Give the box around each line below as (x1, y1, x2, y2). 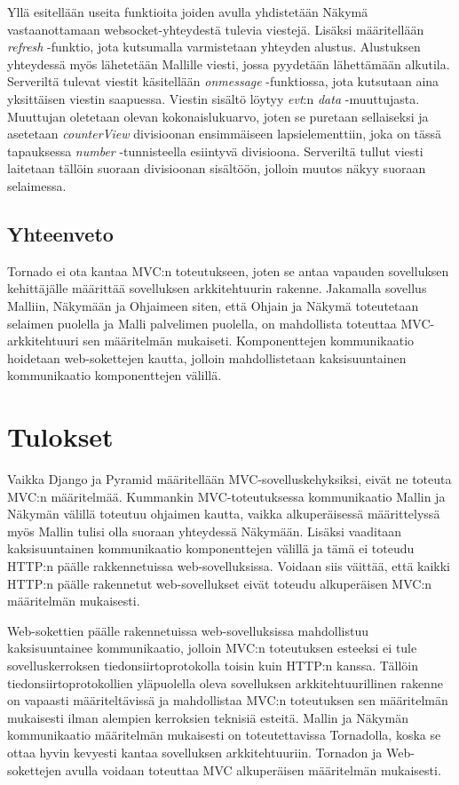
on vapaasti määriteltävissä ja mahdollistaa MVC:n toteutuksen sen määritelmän (7, 691, 448, 710)
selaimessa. (7, 176, 67, 194)
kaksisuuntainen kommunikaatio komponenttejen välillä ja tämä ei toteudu (7, 539, 415, 558)
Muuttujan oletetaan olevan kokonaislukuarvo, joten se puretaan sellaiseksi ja (7, 107, 429, 125)
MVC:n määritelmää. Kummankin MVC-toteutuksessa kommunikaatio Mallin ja (7, 487, 446, 505)
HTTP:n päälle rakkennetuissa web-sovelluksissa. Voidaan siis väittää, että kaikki (7, 556, 451, 575)
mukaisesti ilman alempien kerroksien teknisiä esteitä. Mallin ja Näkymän (7, 708, 408, 726)
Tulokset (7, 418, 114, 455)
